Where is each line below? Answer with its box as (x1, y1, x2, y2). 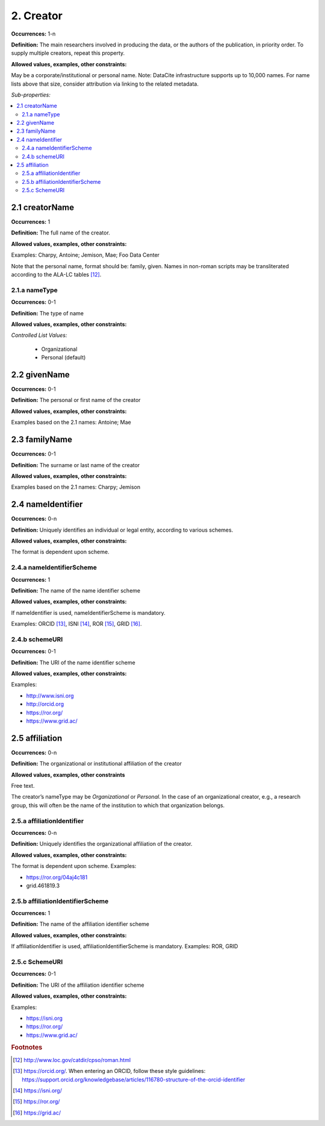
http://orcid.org (26, 700, 64, 708)
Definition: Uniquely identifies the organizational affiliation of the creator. (11, 840, 193, 848)
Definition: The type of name (11, 309, 84, 316)
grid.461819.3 (26, 882, 60, 889)
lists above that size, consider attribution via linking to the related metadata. (11, 80, 199, 87)
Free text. (11, 782, 35, 790)
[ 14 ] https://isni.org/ (13, 1087, 63, 1094)
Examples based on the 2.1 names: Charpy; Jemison (11, 483, 141, 491)
